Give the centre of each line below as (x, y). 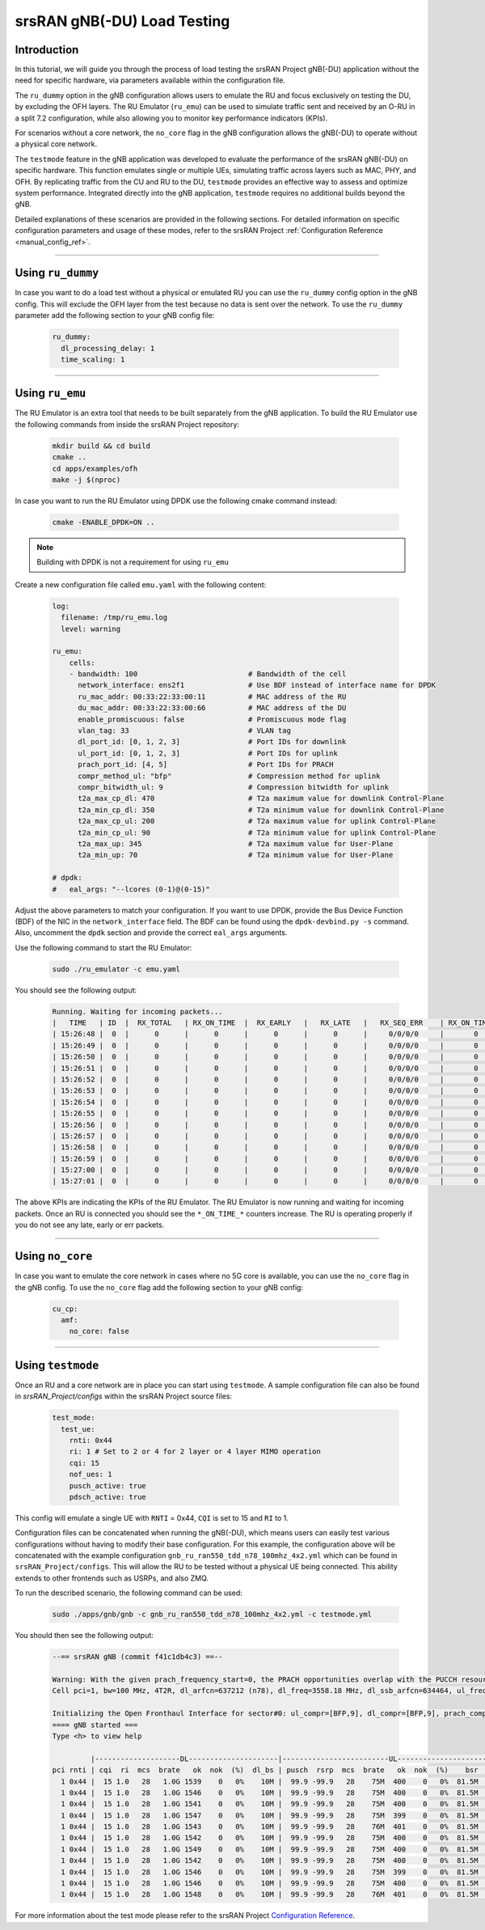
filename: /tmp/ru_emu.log (114, 618)
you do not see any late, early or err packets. (90, 1225)
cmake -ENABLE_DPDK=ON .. (103, 522)
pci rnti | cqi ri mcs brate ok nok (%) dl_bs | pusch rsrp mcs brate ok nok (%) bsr (265, 1770)
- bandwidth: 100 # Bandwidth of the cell (208, 674)
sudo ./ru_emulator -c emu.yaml (116, 969)
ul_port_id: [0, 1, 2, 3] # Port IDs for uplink (208, 753)
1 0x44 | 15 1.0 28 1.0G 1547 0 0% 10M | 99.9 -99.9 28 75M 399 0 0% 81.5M (270, 1815)
